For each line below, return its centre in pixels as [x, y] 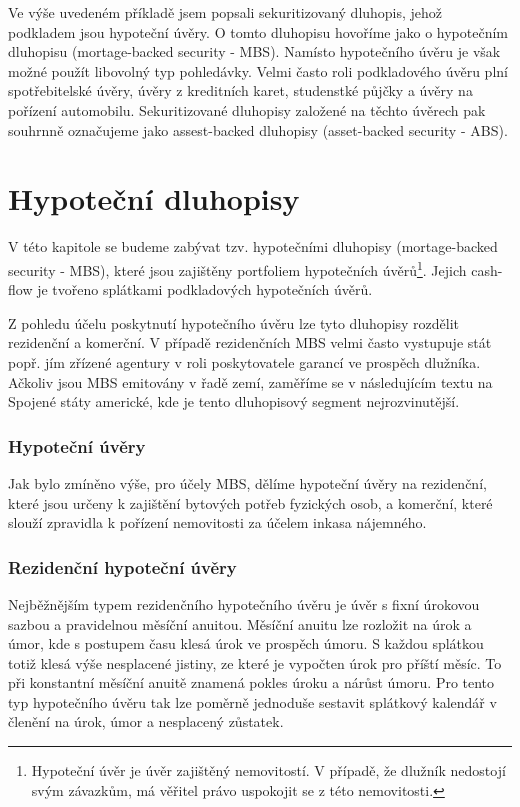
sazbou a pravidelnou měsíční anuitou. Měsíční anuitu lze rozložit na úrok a [240, 623]
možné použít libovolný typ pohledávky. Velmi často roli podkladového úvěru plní [258, 70]
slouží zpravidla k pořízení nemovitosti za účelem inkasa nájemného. [217, 522]
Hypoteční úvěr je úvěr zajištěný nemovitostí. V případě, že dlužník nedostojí [268, 770]
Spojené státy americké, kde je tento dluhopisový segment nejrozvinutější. [234, 401]
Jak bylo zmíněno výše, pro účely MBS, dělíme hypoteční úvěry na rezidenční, [247, 482]
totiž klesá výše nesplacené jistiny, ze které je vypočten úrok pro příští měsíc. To [255, 662]
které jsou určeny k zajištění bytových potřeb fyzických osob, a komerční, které [250, 502]
